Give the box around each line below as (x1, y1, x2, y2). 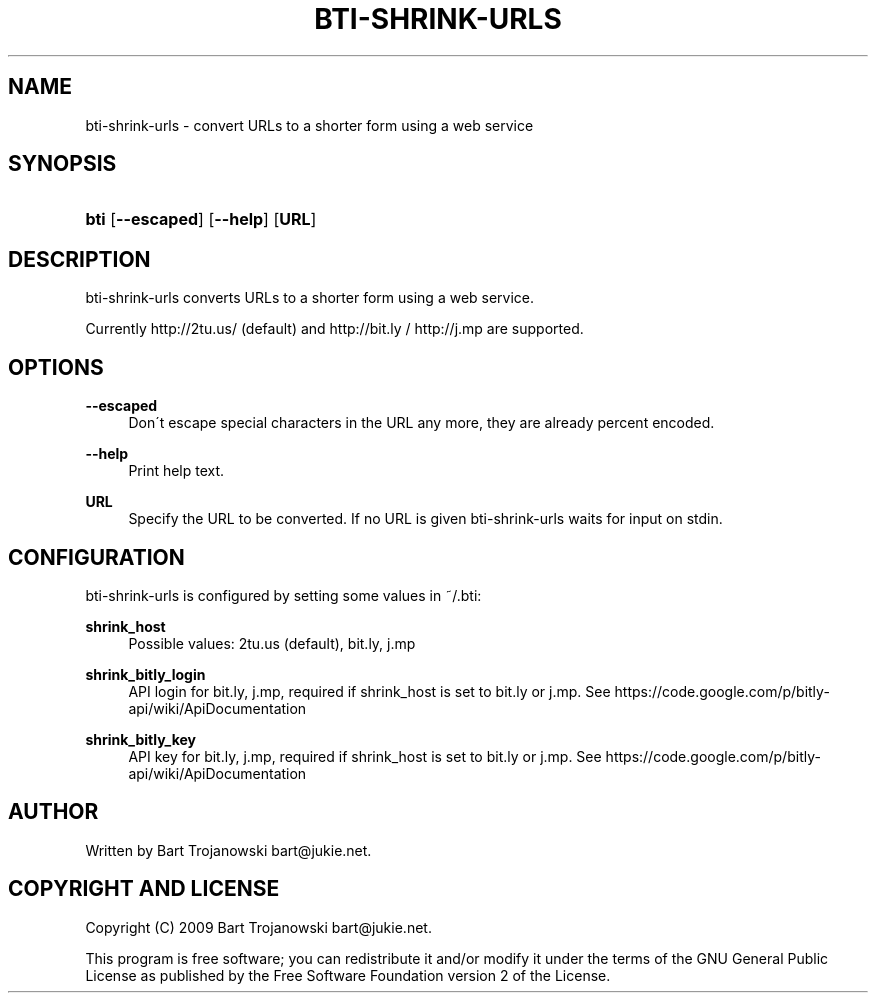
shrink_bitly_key (85, 730, 196, 748)
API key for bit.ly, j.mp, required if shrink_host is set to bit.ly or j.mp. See (128, 747, 602, 765)
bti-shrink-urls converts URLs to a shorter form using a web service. (85, 289, 535, 307)
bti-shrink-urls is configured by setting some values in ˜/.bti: (85, 586, 482, 604)
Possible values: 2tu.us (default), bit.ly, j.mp (128, 634, 416, 652)
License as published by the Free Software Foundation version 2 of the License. (85, 966, 611, 984)
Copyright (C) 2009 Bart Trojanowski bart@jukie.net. (85, 918, 432, 936)
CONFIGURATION (8, 544, 185, 570)
